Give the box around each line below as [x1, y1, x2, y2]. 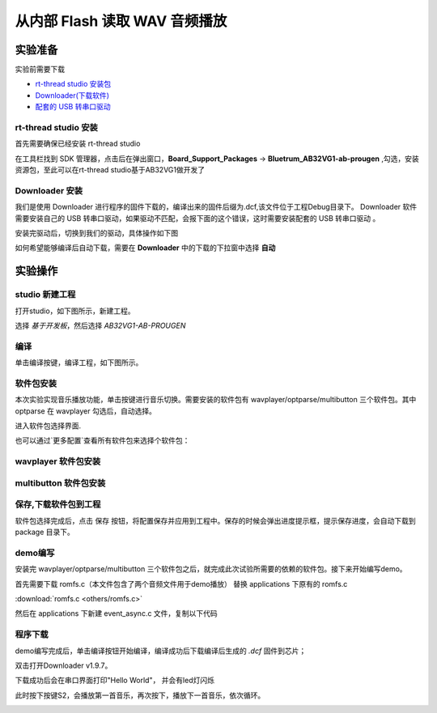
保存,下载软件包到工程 [15, 499, 101, 510]
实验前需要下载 [15, 65, 65, 74]
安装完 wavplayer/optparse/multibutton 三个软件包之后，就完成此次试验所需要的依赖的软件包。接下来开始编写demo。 [15, 564, 408, 574]
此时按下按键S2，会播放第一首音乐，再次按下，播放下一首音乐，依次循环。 [15, 690, 265, 700]
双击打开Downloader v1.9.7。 [15, 660, 112, 670]
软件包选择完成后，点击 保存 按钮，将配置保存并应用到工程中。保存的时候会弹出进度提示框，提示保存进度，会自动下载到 [15, 516, 416, 525]
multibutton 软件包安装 [15, 477, 106, 489]
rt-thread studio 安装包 [35, 79, 112, 89]
